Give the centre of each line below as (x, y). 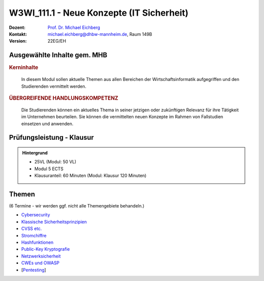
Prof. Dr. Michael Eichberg (74, 27)
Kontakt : (18, 34)
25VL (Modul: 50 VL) (55, 162)
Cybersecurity (36, 215)
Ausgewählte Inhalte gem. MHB (58, 55)
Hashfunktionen (37, 242)
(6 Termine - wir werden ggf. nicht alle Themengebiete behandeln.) (77, 206)
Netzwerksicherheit (41, 256)
